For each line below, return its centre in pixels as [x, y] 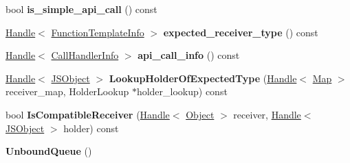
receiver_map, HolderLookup [67, 91]
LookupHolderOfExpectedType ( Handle [203, 78]
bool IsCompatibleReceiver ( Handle [88, 114]
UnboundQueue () [49, 151]
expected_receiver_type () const [241, 32]
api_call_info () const [189, 55]
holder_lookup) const [182, 91]
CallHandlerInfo [85, 55]
